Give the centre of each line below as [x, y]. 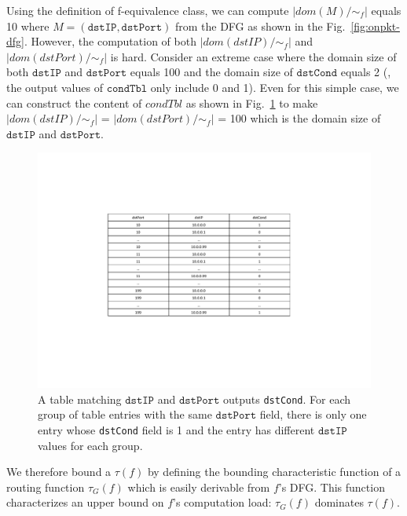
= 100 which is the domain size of [299, 118]
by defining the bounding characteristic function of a [274, 472]
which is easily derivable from [199, 487]
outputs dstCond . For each [287, 399]
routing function [46, 487]
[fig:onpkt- [375, 26]
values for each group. [90, 445]
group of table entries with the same [125, 414]
